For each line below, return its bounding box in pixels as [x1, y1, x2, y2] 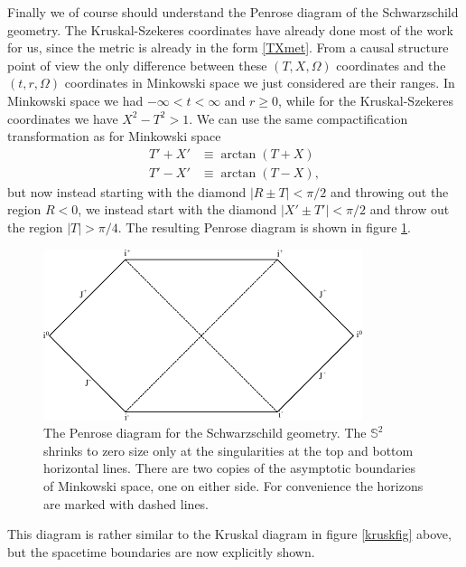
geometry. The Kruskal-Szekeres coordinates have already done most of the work [7, 20, 454, 39]
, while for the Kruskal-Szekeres [278, 90, 454, 109]
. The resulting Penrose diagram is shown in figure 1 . [117, 218, 411, 236]
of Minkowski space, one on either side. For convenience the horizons [43, 476, 424, 495]
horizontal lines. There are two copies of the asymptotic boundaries [43, 458, 415, 477]
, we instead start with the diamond [78, 200, 277, 219]
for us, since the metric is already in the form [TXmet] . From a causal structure [7, 38, 449, 57]
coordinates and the [336, 55, 446, 74]
